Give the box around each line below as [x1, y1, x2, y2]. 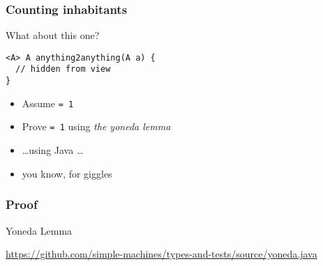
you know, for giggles [22, 166, 112, 180]
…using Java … [22, 143, 84, 157]
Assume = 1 [22, 95, 74, 110]
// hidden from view [15, 64, 111, 75]
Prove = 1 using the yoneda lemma [22, 119, 171, 134]
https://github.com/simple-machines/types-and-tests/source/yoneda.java [6, 247, 317, 261]
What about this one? [6, 28, 100, 42]
